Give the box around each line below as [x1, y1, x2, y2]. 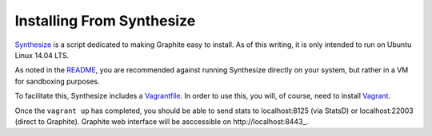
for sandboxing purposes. [14, 76, 100, 86]
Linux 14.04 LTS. [14, 50, 70, 60]
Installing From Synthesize [14, 12, 196, 29]
